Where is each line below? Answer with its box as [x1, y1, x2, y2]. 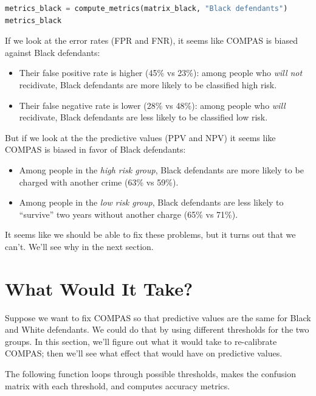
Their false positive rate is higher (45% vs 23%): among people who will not [19, 66, 303, 79]
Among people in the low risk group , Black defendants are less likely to [19, 196, 284, 209]
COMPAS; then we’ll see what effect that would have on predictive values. [5, 347, 283, 360]
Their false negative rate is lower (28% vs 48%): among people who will [19, 99, 286, 111]
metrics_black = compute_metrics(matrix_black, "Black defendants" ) [5, 4, 288, 13]
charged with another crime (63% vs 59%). [19, 175, 179, 188]
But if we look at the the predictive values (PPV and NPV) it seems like [5, 131, 276, 144]
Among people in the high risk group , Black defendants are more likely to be [19, 163, 304, 176]
